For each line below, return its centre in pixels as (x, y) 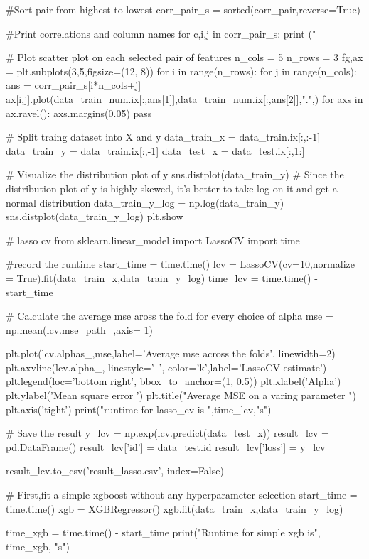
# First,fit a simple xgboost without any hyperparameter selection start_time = (182, 495)
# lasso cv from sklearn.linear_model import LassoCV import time (153, 240)
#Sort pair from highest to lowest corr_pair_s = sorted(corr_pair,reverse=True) (183, 9)
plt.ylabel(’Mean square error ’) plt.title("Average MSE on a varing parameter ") (181, 395)
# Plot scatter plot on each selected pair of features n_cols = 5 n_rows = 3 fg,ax (184, 57)
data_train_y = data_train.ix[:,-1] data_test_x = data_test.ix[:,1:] (155, 150)
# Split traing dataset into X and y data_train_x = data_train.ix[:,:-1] (163, 137)
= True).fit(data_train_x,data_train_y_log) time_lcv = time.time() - (162, 277)
